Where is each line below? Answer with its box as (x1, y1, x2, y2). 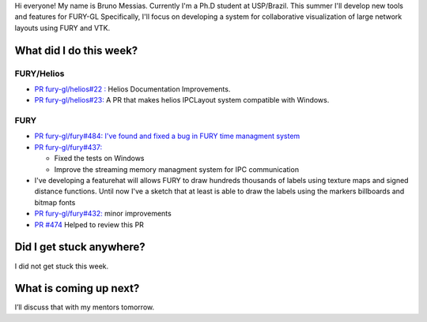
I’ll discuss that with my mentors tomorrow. (14, 302, 154, 312)
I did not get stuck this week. (14, 261, 109, 271)
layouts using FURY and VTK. (14, 23, 111, 32)
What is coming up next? (14, 282, 140, 295)
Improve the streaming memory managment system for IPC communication (54, 164, 300, 174)
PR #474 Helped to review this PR (34, 219, 144, 229)
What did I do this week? (14, 43, 138, 57)
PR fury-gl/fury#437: (34, 142, 103, 152)
